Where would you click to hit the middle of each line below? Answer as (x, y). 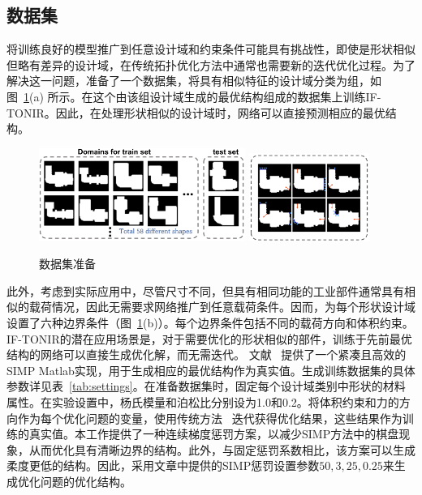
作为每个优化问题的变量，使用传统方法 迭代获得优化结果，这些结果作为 (210, 418)
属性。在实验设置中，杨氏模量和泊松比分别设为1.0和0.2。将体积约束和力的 (203, 402)
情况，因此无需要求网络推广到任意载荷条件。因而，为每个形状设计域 (233, 307)
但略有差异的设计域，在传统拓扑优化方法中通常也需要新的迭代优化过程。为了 (211, 64)
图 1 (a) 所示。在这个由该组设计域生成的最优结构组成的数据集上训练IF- (194, 96)
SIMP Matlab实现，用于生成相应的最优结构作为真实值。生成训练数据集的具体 (211, 370)
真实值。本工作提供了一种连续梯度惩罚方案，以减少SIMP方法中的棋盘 (214, 434)
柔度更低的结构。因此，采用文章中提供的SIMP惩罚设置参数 (163, 465)
